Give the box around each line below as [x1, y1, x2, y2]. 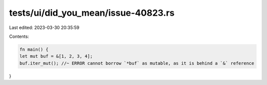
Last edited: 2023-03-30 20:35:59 [9, 25, 80, 30]
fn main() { [19, 47, 49, 52]
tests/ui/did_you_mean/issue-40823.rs [9, 7, 175, 18]
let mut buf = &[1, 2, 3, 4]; [19, 54, 93, 59]
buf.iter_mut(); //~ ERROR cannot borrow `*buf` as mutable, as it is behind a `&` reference [19, 60, 255, 66]
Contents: [9, 33, 29, 39]
